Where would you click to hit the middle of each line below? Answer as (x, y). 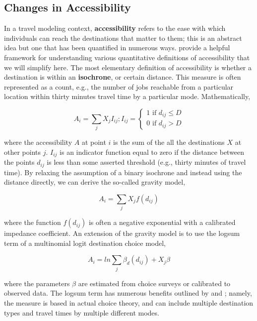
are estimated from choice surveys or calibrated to (154, 283)
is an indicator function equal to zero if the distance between (152, 152)
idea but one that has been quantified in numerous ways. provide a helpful (117, 48)
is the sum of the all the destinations (169, 142)
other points (23, 152)
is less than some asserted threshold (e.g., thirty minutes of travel (146, 162)
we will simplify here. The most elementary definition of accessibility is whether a (128, 67)
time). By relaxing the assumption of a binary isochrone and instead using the (123, 172)
